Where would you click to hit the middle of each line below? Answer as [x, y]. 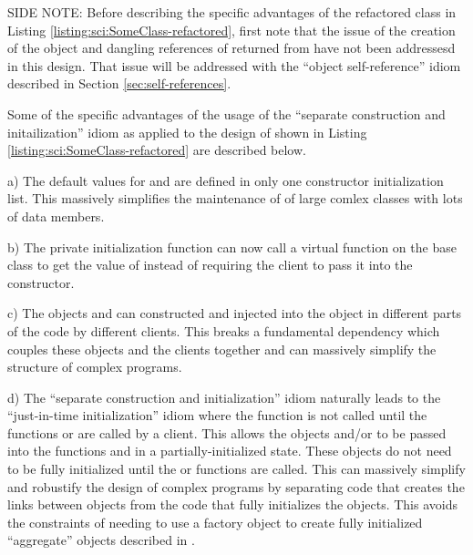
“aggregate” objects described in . [101, 540]
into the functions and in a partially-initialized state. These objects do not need [230, 451]
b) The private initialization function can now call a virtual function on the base [232, 247]
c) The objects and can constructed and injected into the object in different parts [235, 313]
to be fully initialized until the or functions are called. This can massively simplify [236, 469]
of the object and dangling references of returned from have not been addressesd [231, 48]
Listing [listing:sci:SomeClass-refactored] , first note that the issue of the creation [231, 30]
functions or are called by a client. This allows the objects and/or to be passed [227, 432]
